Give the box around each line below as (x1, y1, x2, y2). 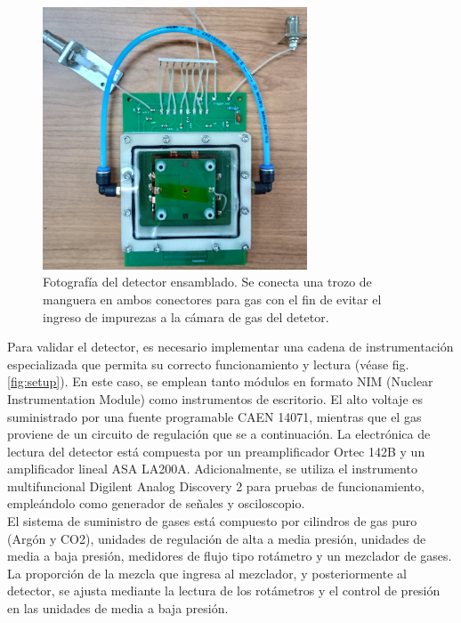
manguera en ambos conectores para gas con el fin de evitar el (43, 289, 382, 308)
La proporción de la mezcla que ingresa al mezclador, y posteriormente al (7, 563, 407, 582)
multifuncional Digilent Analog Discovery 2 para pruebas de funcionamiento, (7, 476, 425, 495)
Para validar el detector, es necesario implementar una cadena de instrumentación (7, 337, 454, 356)
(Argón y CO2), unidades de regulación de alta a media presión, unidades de (7, 529, 426, 547)
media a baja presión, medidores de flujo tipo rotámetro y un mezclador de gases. (7, 546, 452, 565)
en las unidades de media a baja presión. (7, 599, 229, 618)
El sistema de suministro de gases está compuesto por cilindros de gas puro (7, 512, 417, 530)
